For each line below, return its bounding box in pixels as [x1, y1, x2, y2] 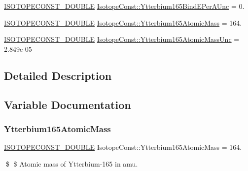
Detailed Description [4, 68, 112, 83]
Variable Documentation [4, 97, 131, 112]
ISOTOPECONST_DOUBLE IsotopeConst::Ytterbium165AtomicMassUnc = [4, 34, 240, 44]
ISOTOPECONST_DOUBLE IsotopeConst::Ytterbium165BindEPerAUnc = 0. [4, 1, 245, 11]
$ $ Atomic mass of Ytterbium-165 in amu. [5, 158, 138, 169]
